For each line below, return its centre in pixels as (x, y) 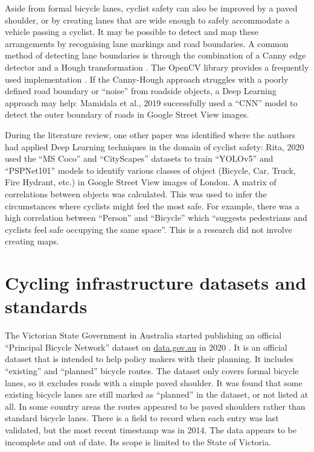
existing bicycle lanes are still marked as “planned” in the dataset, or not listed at (157, 394)
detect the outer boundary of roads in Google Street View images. (127, 114)
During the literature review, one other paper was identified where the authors (150, 134)
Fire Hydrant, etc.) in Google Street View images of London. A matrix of (141, 182)
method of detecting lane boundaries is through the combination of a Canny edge (155, 55)
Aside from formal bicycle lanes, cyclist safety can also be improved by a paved (151, 8)
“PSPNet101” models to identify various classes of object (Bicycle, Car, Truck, (150, 170)
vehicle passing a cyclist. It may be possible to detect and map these (132, 32)
